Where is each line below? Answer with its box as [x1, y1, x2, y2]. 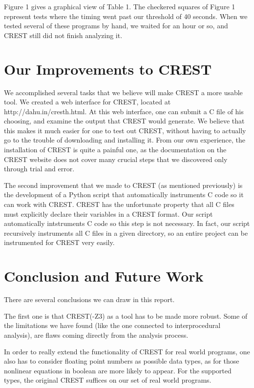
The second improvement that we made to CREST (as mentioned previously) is [4, 180, 243, 190]
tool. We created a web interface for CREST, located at [4, 97, 171, 107]
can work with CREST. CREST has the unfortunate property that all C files [4, 199, 234, 209]
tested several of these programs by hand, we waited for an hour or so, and [4, 20, 228, 31]
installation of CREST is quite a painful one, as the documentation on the [4, 144, 227, 155]
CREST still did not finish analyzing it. [4, 30, 123, 40]
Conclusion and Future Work [4, 266, 204, 286]
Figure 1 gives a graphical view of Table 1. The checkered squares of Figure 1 [4, 1, 235, 11]
